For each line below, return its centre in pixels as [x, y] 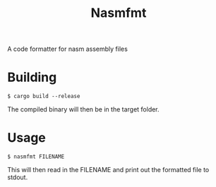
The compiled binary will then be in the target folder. [84, 109]
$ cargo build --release [44, 97]
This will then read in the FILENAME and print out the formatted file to [108, 170]
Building [32, 77]
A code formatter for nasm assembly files [68, 49]
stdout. [18, 177]
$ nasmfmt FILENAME [36, 157]
